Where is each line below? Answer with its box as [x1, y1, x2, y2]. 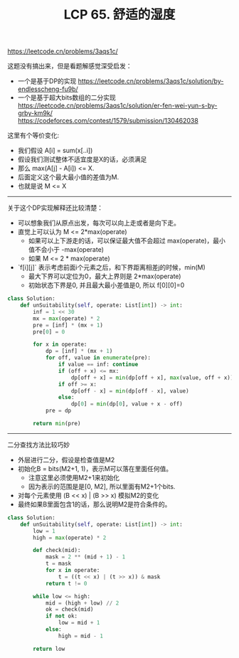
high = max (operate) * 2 [33, 534, 107, 541]
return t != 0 [45, 580, 87, 587]
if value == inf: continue [58, 361, 139, 368]
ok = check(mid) [45, 606, 94, 613]
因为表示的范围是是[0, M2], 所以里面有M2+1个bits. [28, 482, 176, 491]
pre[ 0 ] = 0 [33, 328, 65, 335]
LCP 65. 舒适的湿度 [63, 6, 176, 23]
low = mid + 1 [58, 620, 100, 627]
